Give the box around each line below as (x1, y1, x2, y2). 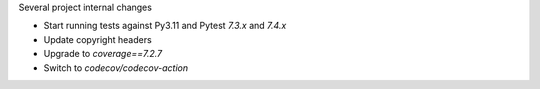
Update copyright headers (43, 33, 152, 45)
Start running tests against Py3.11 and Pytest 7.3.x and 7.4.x (43, 20, 287, 32)
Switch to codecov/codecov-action (43, 61, 189, 74)
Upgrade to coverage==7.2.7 (43, 48, 163, 60)
